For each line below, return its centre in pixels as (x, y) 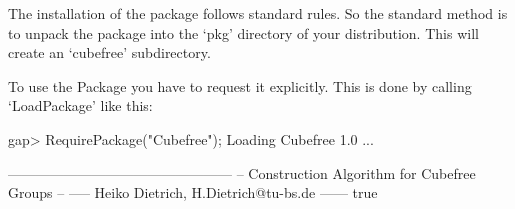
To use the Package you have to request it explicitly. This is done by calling (240, 85)
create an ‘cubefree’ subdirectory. (109, 52)
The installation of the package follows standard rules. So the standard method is (258, 13)
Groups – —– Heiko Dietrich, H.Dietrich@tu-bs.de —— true (193, 192)
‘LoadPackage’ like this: (80, 105)
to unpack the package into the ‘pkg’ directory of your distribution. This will (243, 32)
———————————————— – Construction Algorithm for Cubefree (242, 172)
